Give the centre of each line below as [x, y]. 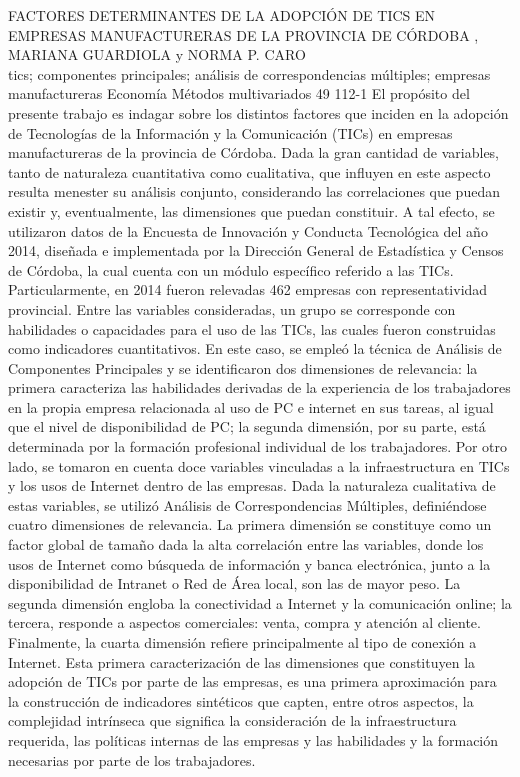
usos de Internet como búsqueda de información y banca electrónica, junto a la [249, 563]
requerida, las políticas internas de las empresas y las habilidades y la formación [253, 739]
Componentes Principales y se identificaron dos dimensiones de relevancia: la [243, 367]
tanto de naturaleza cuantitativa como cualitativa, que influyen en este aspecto [249, 171]
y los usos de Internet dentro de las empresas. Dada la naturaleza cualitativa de [252, 485]
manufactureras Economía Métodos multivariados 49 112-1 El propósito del [239, 93]
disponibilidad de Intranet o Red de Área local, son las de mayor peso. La [234, 583]
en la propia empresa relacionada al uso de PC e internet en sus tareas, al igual [251, 406]
